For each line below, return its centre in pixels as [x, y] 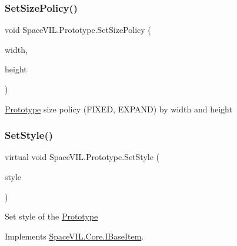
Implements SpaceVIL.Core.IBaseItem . [74, 236]
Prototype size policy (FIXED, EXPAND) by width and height [118, 109]
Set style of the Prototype [51, 216]
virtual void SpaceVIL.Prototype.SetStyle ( [82, 157]
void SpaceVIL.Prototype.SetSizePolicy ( [78, 30]
